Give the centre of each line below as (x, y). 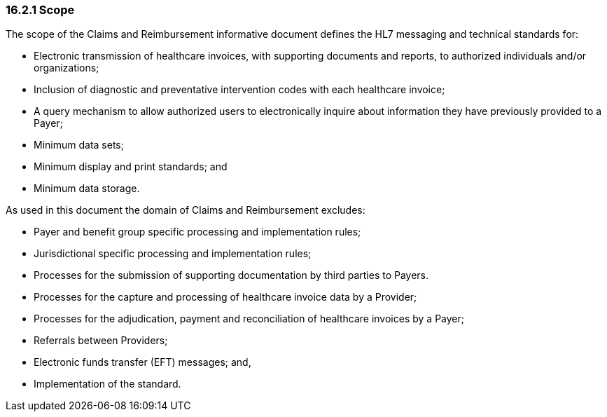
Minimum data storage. (87, 189)
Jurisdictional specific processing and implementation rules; (173, 254)
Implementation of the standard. (107, 384)
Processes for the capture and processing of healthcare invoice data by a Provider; (225, 297)
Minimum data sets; (79, 145)
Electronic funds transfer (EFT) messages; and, (142, 362)
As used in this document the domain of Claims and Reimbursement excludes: (186, 210)
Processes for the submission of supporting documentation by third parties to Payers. (231, 275)
